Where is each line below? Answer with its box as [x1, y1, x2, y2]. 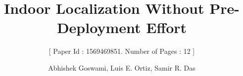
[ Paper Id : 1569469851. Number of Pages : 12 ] [49, 46, 195, 56]
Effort [146, 17, 187, 38]
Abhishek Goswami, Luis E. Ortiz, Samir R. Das [48, 62, 195, 73]
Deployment [56, 17, 141, 38]
